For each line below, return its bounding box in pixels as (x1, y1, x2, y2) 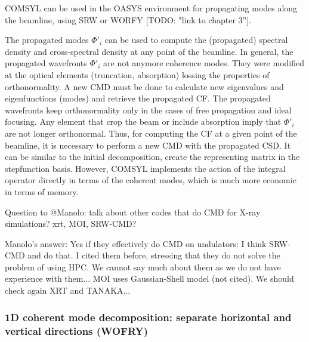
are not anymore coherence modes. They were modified (103, 57, 305, 69)
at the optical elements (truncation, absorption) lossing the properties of (5, 68, 270, 81)
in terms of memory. (5, 185, 79, 198)
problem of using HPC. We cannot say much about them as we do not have (5, 260, 281, 273)
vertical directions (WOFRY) (5, 323, 149, 338)
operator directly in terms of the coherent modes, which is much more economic (5, 174, 296, 186)
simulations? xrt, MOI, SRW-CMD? (5, 217, 137, 230)
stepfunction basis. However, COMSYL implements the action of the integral (5, 162, 286, 174)
